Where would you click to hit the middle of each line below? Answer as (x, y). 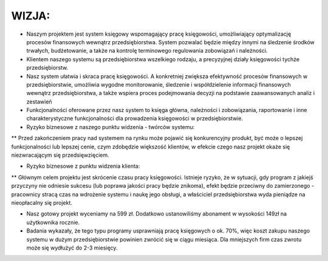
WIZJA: (31, 16)
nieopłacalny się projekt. (42, 202)
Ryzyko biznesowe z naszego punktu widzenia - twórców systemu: (111, 127)
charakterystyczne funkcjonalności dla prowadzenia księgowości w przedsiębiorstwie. (135, 119)
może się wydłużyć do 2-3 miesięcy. (72, 248)
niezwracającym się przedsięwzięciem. (60, 155)
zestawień (39, 101)
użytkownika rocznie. (53, 222)
